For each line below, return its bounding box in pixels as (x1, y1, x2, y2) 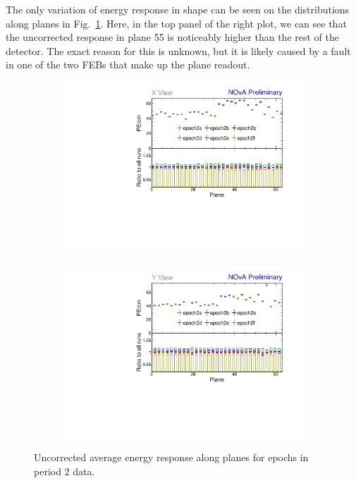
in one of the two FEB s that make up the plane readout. (6, 57, 250, 72)
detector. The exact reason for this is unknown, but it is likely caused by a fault (6, 43, 351, 58)
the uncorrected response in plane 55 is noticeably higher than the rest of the (6, 30, 340, 44)
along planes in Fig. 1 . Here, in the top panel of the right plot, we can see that (6, 16, 347, 30)
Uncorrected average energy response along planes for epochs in (34, 450, 309, 465)
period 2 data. (34, 463, 95, 478)
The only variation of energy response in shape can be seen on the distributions (6, 2, 350, 16)
